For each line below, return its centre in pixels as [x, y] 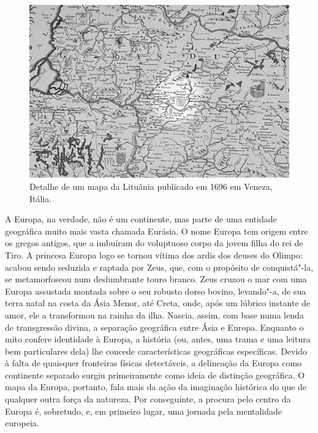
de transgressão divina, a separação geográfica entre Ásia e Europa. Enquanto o [154, 327]
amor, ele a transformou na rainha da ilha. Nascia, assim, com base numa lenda [154, 314]
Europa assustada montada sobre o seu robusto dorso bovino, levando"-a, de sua [156, 291]
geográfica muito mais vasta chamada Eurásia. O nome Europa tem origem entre [157, 231]
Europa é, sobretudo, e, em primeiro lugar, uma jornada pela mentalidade [144, 411]
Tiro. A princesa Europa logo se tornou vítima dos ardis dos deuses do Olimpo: [154, 254]
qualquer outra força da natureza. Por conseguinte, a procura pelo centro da [148, 399]
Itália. [41, 198]
